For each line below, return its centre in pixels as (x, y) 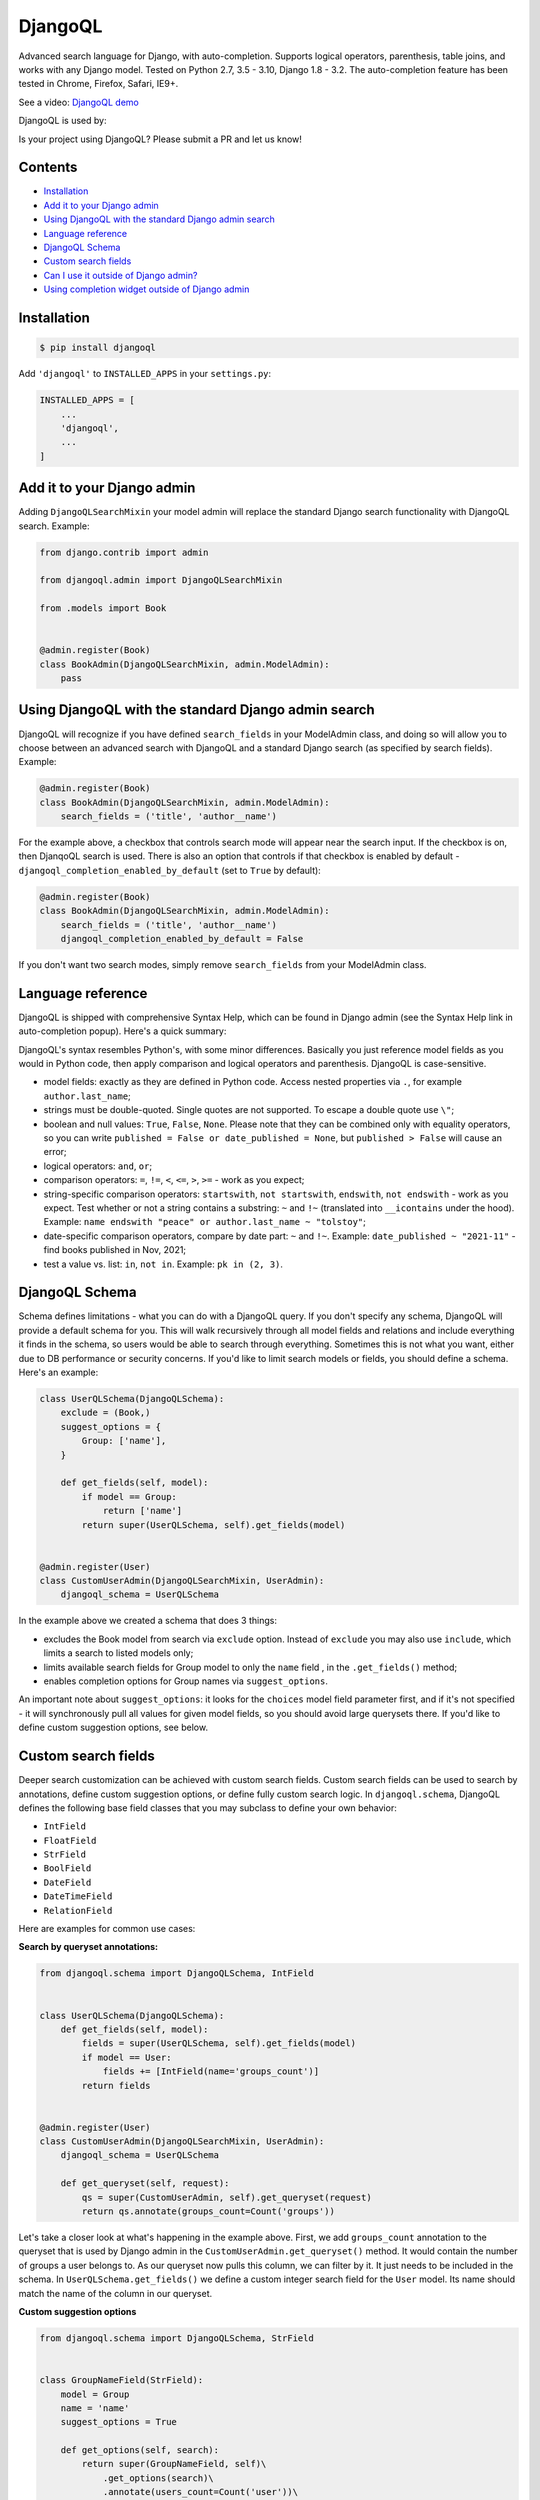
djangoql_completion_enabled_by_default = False (182, 939)
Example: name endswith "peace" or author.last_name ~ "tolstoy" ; (205, 1222)
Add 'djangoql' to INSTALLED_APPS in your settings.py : (145, 374)
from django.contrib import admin (124, 552)
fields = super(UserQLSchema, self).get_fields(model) (219, 2043)
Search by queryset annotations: (88, 1947)
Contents (48, 167)
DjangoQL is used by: (62, 121)
